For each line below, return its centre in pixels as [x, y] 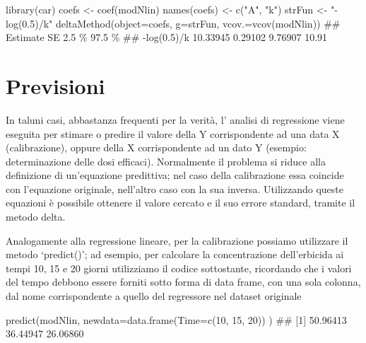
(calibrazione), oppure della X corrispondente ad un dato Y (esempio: [156, 147]
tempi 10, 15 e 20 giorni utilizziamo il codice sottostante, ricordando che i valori [179, 268]
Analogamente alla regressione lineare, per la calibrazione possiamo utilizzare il [177, 240]
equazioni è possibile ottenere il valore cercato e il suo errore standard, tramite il [181, 203]
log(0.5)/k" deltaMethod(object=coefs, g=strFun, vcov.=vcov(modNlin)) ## [173, 23]
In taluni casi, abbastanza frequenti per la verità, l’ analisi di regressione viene [175, 119]
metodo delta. [36, 217]
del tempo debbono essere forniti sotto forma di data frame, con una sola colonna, [183, 282]
